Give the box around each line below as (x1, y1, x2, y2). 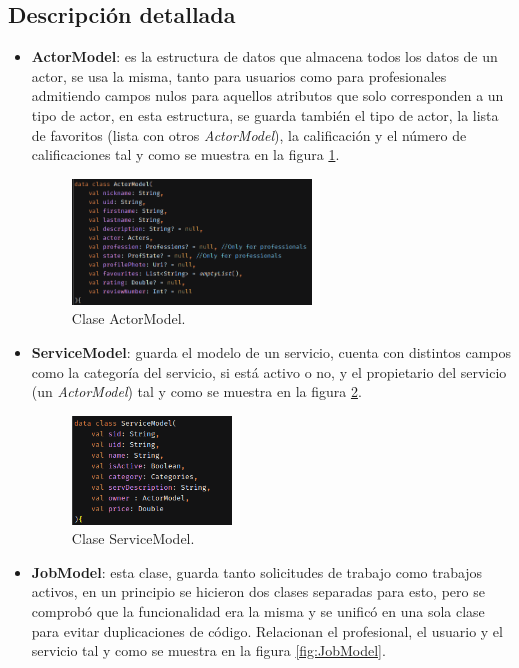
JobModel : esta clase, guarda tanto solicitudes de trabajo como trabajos (31, 561, 483, 582)
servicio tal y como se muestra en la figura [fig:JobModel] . (31, 640, 386, 661)
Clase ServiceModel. (71, 528, 195, 549)
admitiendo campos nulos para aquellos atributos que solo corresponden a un (31, 85, 504, 106)
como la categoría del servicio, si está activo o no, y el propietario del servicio (31, 361, 507, 382)
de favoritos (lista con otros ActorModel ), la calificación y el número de (31, 124, 467, 145)
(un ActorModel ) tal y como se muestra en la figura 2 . (31, 381, 362, 402)
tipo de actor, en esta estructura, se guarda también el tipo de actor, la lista (31, 104, 499, 125)
